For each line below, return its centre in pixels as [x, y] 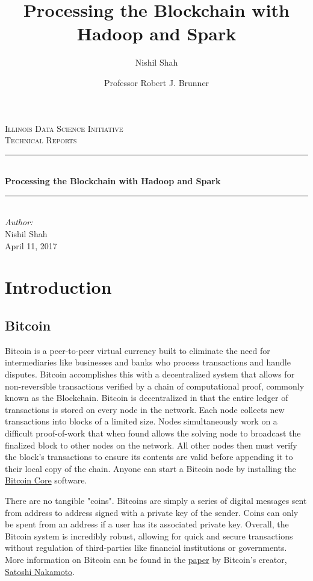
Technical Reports [41, 140]
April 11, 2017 [31, 245]
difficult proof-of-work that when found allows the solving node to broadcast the [153, 433]
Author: [19, 222]
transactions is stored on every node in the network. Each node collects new [145, 409]
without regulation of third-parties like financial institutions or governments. [146, 548]
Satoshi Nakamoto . [40, 571]
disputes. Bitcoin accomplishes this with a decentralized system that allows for [150, 374]
